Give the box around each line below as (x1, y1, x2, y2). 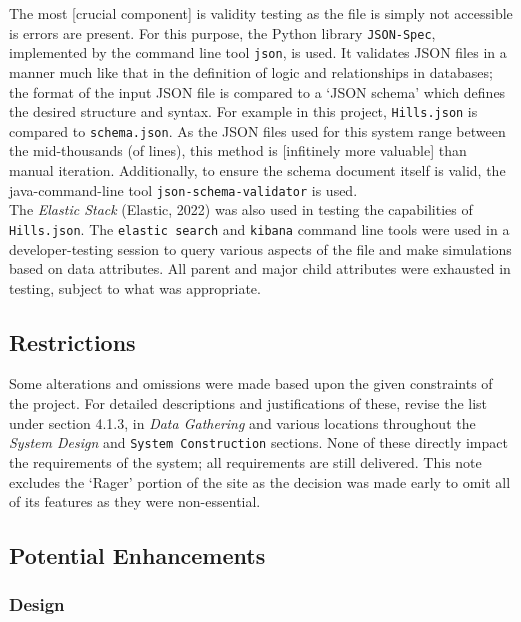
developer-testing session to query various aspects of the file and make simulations (9, 238, 512, 259)
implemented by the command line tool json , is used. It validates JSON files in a (9, 42, 507, 63)
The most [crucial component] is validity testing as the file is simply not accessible (9, 3, 513, 23)
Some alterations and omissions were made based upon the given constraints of (9, 373, 493, 394)
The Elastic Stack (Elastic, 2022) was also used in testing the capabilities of (9, 199, 473, 220)
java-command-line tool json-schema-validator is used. (9, 179, 358, 200)
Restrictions (9, 326, 136, 357)
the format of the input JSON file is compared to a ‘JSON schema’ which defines (9, 81, 506, 102)
